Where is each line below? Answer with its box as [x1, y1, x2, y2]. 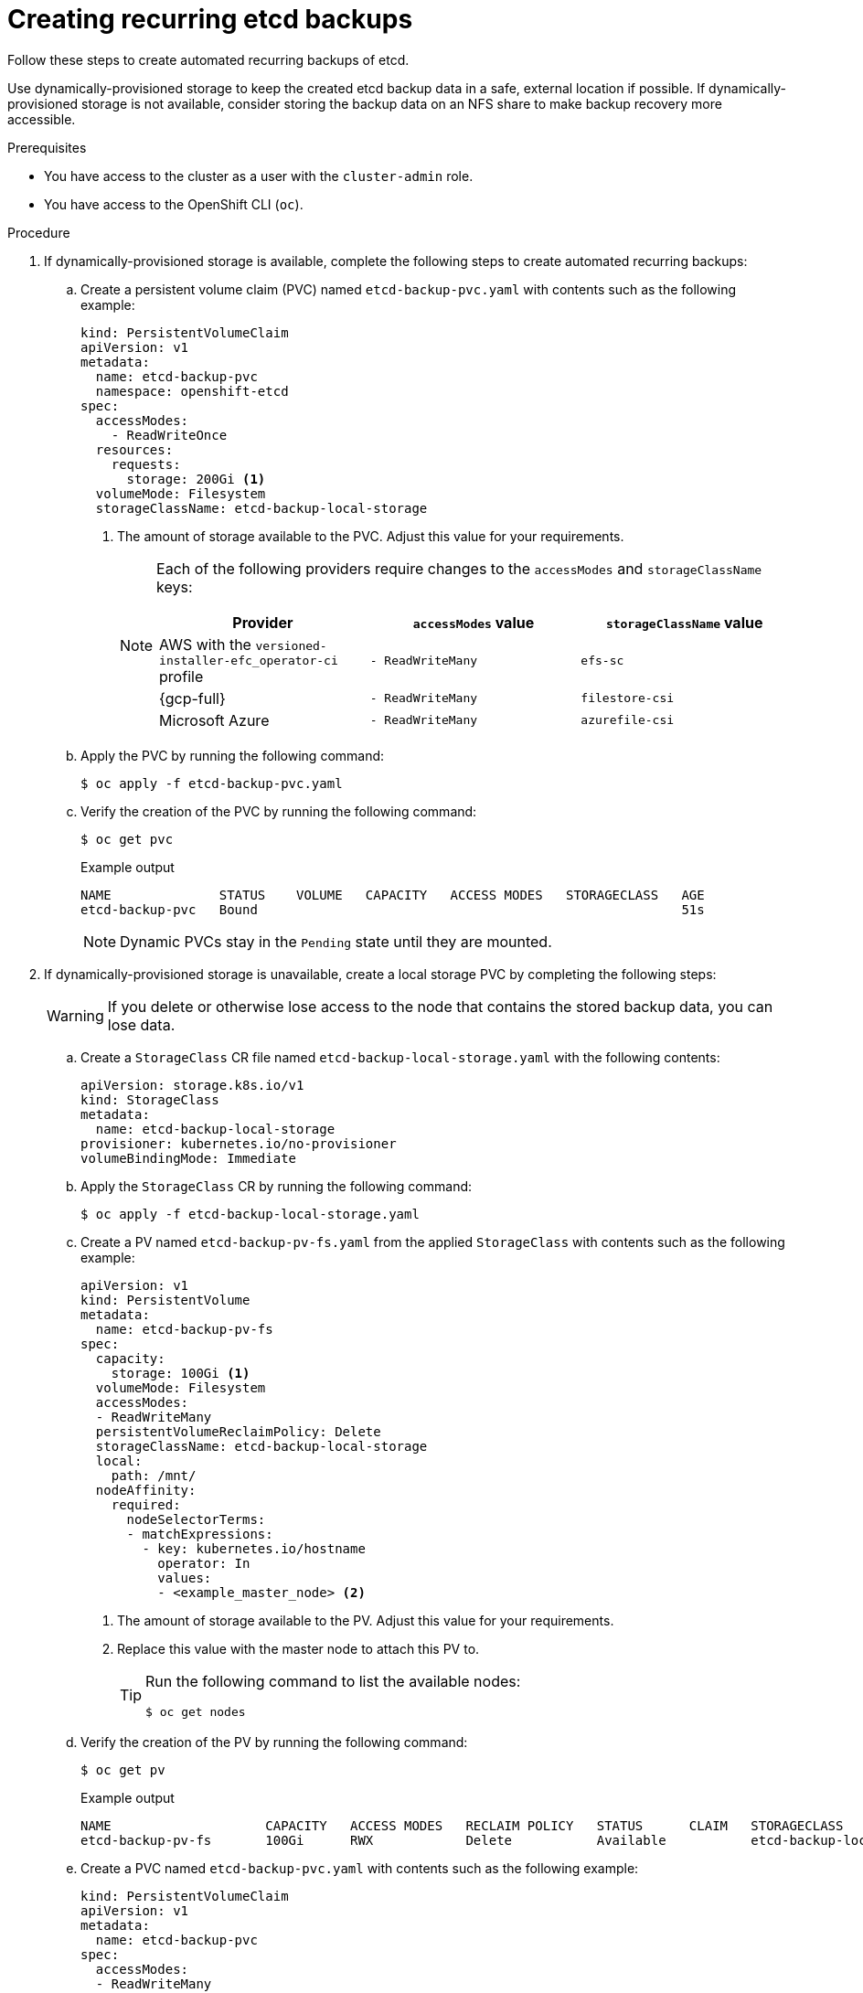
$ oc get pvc [80, 831, 174, 847]
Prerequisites [7, 139, 87, 155]
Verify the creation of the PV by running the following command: [80, 1733, 468, 1750]
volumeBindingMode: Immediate [80, 1150, 297, 1166]
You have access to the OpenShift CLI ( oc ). [44, 196, 304, 212]
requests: [111, 456, 181, 472]
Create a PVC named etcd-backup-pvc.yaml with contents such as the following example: [80, 1860, 639, 1876]
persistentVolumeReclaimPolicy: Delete [95, 1423, 381, 1439]
